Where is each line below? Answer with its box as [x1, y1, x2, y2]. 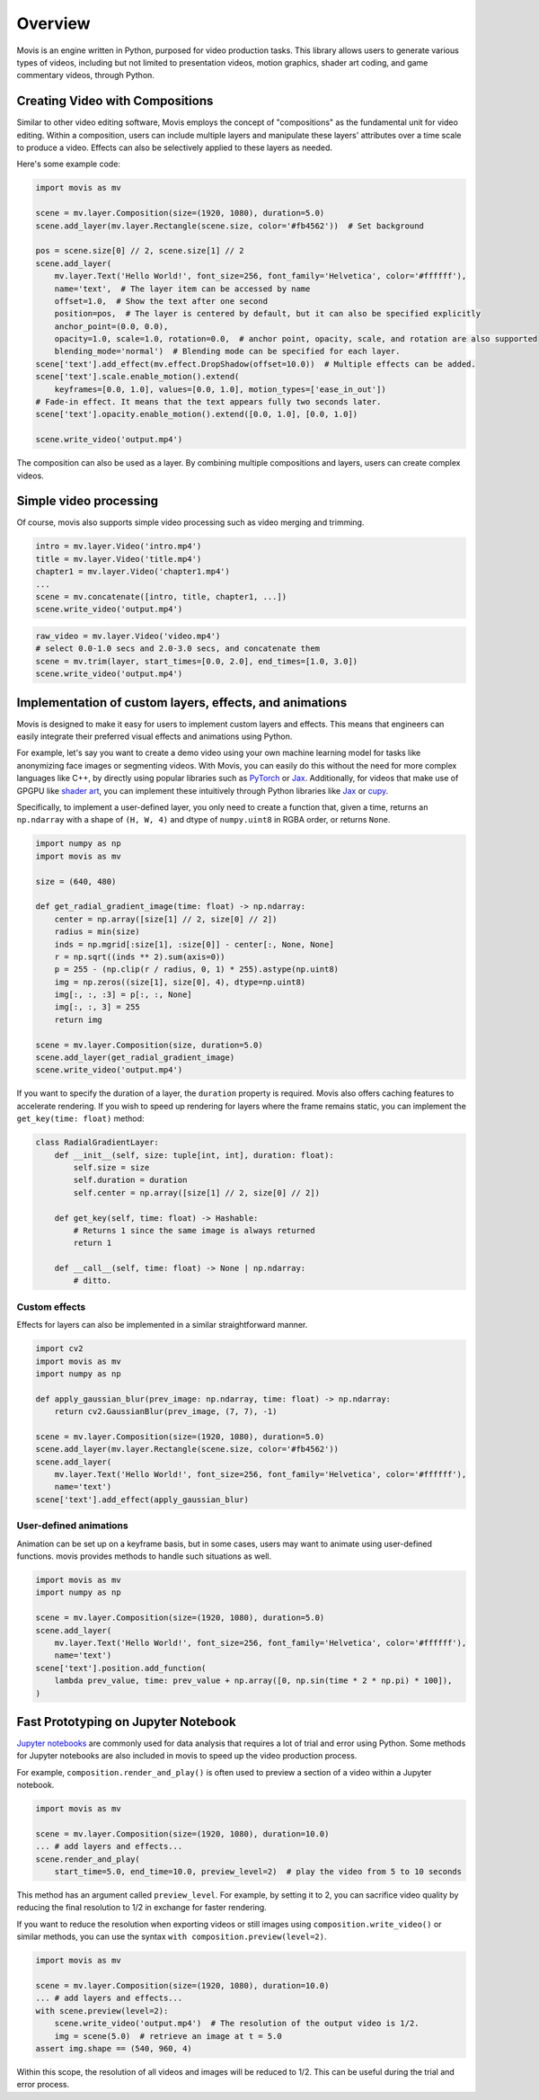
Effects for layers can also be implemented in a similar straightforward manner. [16, 1320, 308, 1330]
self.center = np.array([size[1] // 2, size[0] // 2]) [73, 1188, 321, 1197]
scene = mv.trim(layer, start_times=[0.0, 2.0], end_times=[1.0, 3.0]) [35, 656, 358, 666]
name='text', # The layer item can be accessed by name [54, 283, 311, 294]
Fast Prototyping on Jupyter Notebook [16, 1713, 237, 1730]
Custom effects [16, 1300, 86, 1312]
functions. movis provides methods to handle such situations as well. [16, 1551, 272, 1562]
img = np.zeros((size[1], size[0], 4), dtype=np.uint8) [54, 976, 306, 987]
